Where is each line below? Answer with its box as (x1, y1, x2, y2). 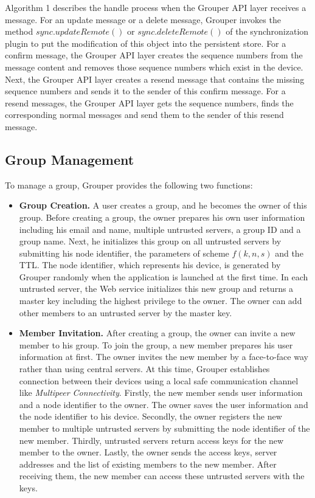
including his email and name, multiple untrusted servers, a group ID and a (19, 223, 301, 235)
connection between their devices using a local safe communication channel (19, 374, 299, 387)
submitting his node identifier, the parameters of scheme (19, 246, 229, 259)
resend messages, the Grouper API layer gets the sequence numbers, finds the (5, 96, 294, 109)
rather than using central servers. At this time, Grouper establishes (19, 362, 270, 375)
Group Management (5, 150, 134, 168)
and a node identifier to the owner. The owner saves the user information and (19, 398, 308, 410)
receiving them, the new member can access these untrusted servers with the (19, 469, 305, 482)
